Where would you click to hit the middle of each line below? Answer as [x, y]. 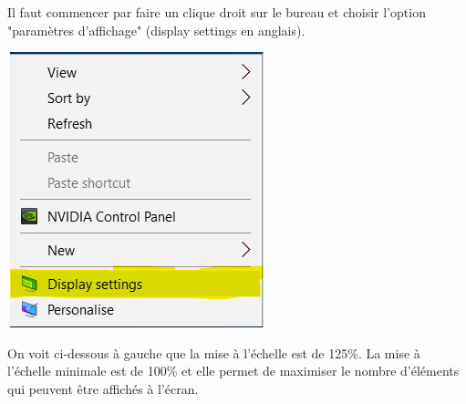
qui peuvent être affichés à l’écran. [103, 388]
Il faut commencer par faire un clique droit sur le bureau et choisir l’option [217, 12]
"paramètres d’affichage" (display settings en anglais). [156, 30]
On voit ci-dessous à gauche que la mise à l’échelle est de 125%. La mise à [214, 352]
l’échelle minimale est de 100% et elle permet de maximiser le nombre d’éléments [233, 371]
